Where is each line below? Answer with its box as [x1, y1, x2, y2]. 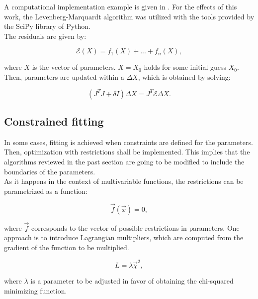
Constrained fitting [4, 113, 104, 129]
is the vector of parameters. [32, 62, 116, 72]
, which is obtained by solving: [138, 71, 231, 82]
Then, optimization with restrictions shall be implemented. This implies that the [4, 147, 250, 157]
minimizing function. [4, 285, 67, 296]
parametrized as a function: [4, 185, 87, 196]
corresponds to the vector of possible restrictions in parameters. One [31, 222, 240, 233]
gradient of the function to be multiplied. [4, 242, 129, 252]
